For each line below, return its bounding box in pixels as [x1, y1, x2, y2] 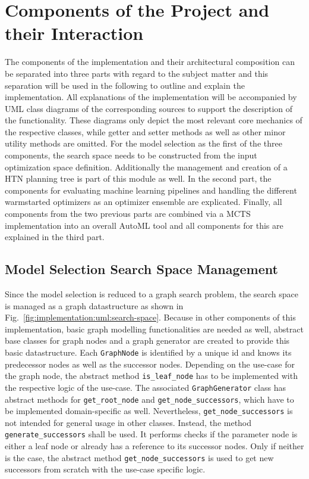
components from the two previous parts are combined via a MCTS [5, 207, 251, 220]
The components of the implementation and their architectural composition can [5, 55, 295, 68]
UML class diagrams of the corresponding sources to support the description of [5, 102, 293, 114]
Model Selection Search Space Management [5, 260, 278, 278]
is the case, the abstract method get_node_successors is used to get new [5, 451, 274, 464]
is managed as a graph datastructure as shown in [5, 299, 184, 312]
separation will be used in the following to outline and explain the [5, 79, 245, 91]
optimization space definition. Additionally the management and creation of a [5, 160, 288, 173]
